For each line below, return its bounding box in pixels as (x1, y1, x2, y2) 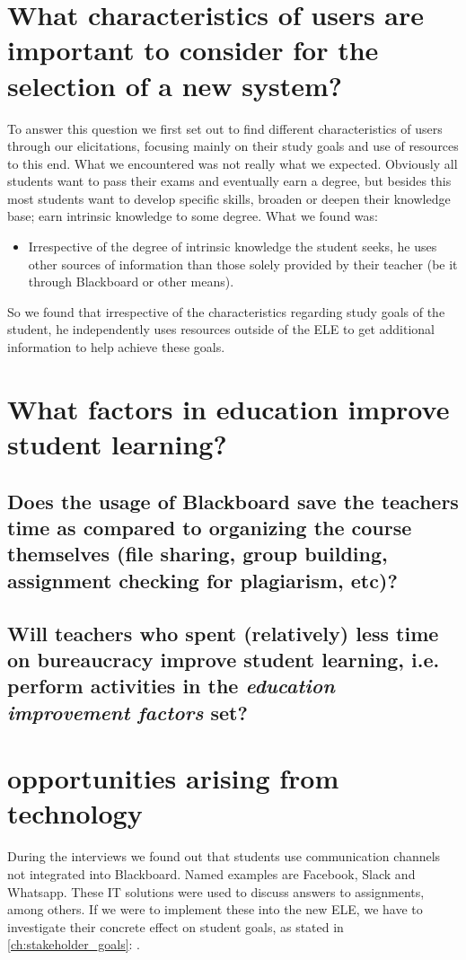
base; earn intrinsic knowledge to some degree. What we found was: (7, 207, 378, 225)
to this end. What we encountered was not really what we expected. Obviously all (7, 154, 458, 172)
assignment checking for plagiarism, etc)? (7, 566, 398, 594)
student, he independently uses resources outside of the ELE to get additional (7, 320, 435, 339)
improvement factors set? (7, 698, 248, 726)
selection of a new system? (7, 66, 343, 103)
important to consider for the (7, 31, 379, 68)
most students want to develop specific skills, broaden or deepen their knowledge (7, 189, 451, 207)
